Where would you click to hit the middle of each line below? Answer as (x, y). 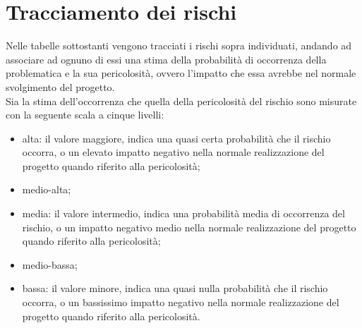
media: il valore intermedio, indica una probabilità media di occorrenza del (183, 213)
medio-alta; (47, 189)
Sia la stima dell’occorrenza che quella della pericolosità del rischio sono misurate (181, 101)
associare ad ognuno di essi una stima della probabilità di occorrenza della (166, 59)
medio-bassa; (50, 264)
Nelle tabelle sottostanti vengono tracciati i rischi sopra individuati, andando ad (179, 45)
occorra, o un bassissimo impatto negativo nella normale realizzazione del (181, 302)
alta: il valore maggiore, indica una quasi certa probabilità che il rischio (176, 138)
